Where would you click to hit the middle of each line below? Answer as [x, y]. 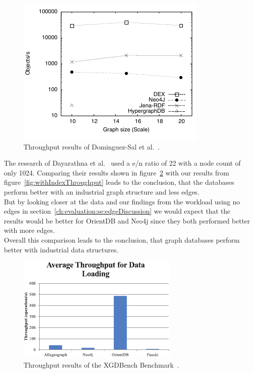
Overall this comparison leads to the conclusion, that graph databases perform [122, 239]
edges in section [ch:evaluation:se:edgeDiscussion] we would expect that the [117, 211]
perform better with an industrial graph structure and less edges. [102, 191]
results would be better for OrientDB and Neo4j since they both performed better [127, 220]
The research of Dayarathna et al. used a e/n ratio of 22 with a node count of [122, 163]
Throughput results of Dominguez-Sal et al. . [92, 146]
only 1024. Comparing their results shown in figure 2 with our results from [117, 172]
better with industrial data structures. [61, 249]
